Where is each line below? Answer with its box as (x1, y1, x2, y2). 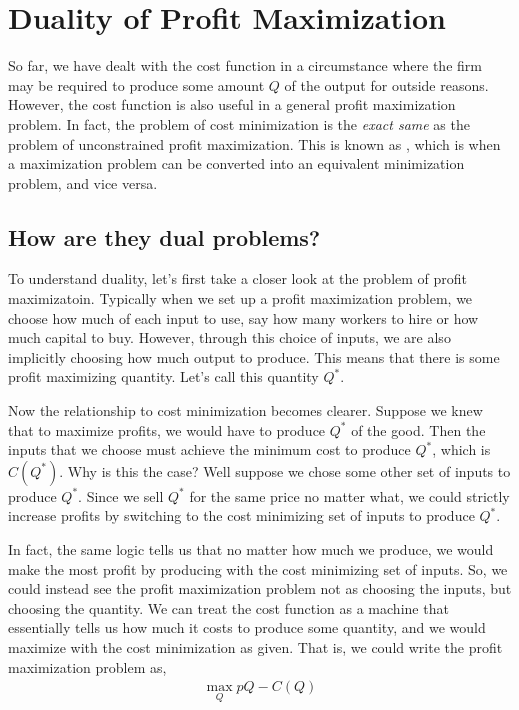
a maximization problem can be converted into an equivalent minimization (8, 153, 465, 174)
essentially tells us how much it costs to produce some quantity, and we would (8, 617, 486, 638)
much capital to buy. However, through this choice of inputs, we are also (8, 327, 451, 348)
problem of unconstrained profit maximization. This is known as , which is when (8, 133, 501, 154)
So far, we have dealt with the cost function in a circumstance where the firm (8, 55, 482, 76)
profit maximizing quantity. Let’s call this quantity (8, 366, 319, 387)
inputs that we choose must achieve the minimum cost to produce (8, 439, 411, 460)
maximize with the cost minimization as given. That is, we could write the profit (8, 636, 503, 657)
